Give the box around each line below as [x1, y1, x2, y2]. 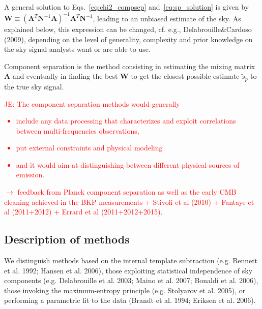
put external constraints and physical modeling [16, 142, 163, 153]
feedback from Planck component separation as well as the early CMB [17, 187, 237, 197]
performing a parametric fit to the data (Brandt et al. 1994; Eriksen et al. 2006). [4, 295, 256, 305]
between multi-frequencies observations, [16, 125, 139, 136]
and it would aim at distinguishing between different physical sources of [16, 159, 240, 170]
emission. [16, 169, 45, 180]
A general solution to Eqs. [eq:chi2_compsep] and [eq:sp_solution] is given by [4, 2, 249, 12]
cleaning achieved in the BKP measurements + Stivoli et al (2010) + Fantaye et [4, 196, 254, 207]
